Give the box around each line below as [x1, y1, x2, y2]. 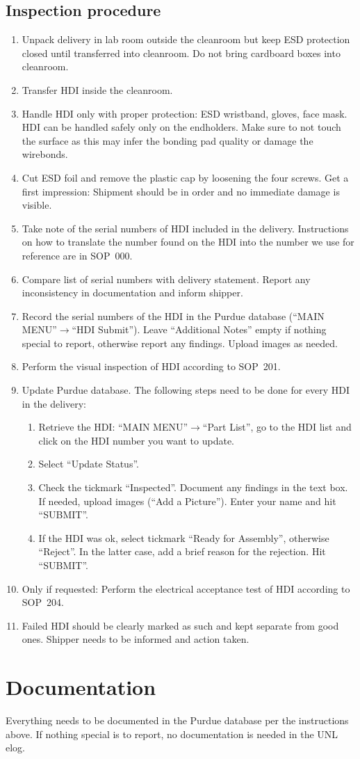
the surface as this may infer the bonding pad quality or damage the [22, 133, 313, 147]
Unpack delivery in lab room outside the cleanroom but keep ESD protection [22, 32, 350, 47]
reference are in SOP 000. [22, 248, 133, 262]
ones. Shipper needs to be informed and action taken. [22, 632, 249, 646]
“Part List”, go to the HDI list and [202, 420, 352, 434]
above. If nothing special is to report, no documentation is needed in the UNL [6, 726, 338, 741]
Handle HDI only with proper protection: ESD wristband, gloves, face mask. [22, 106, 347, 120]
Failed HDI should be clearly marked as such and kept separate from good [22, 618, 339, 632]
